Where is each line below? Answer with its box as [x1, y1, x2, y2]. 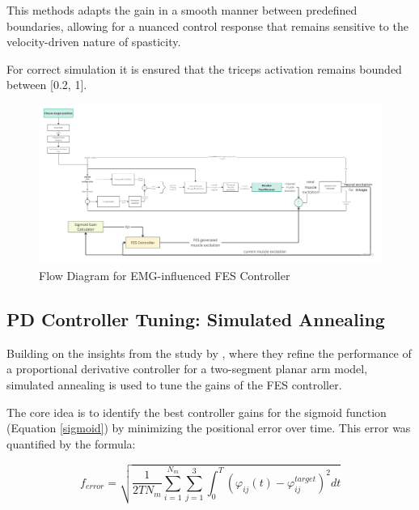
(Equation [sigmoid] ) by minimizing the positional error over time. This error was [6, 419, 411, 436]
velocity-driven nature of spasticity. [6, 33, 181, 50]
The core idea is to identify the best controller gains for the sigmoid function [6, 403, 387, 420]
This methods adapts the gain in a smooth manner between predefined [6, 2, 358, 18]
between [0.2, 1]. [6, 76, 87, 93]
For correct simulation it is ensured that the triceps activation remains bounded [6, 60, 402, 77]
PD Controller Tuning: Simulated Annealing [6, 307, 385, 332]
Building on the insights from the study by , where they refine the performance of [6, 344, 412, 361]
